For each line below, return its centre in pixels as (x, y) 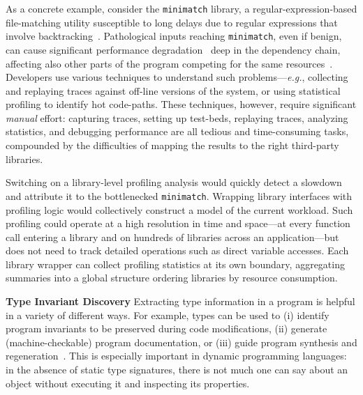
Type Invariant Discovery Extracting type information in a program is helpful (180, 301)
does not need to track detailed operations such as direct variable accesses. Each (177, 250)
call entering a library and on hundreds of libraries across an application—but (172, 237)
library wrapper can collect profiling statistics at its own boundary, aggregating (175, 264)
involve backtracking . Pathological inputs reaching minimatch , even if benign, (174, 36)
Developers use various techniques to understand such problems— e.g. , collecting (177, 77)
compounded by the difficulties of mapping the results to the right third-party (172, 145)
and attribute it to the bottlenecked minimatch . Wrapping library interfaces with (179, 195)
